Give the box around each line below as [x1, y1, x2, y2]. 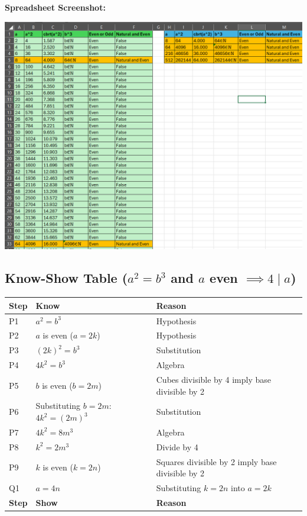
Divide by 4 [156, 440, 198, 453]
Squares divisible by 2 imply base [156, 455, 277, 467]
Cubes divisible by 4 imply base [156, 373, 272, 385]
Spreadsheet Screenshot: [5, 1, 106, 13]
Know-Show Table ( [5, 269, 128, 287]
